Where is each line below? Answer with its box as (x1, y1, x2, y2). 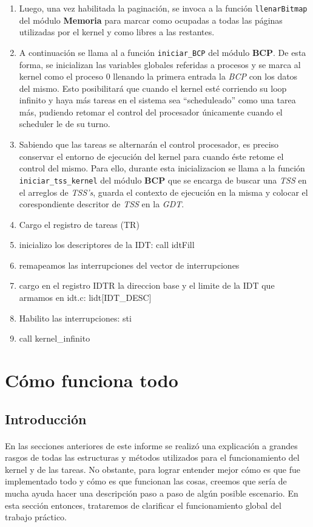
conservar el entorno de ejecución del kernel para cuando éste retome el (19, 150, 284, 162)
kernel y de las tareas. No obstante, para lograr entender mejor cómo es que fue (5, 463, 301, 475)
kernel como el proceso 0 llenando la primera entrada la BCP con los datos (19, 70, 298, 83)
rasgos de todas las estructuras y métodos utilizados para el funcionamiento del (5, 451, 300, 464)
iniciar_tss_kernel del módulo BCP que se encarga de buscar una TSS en (19, 173, 307, 186)
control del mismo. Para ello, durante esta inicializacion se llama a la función (19, 162, 305, 174)
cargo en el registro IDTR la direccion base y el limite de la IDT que (19, 279, 275, 292)
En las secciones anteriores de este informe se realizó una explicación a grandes (5, 439, 298, 452)
